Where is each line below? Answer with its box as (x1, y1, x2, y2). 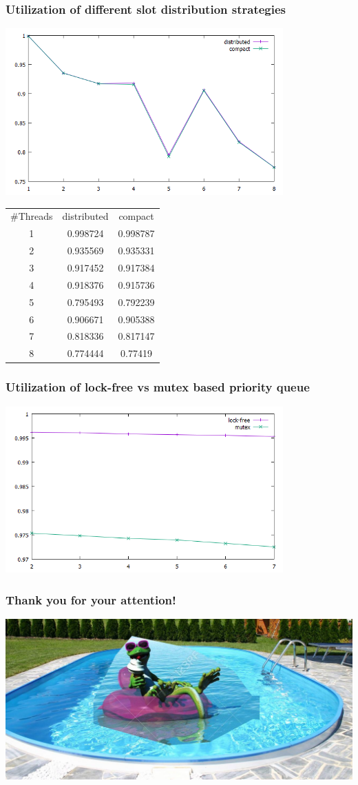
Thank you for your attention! (6, 591, 176, 608)
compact (118, 209, 154, 223)
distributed (62, 209, 109, 223)
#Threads (10, 209, 53, 223)
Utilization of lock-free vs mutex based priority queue (6, 378, 310, 396)
